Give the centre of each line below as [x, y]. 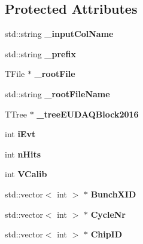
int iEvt [20, 134]
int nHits [23, 154]
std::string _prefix [40, 53]
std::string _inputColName [59, 34]
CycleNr [108, 214]
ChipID [107, 234]
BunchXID [113, 194]
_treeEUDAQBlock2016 [88, 114]
